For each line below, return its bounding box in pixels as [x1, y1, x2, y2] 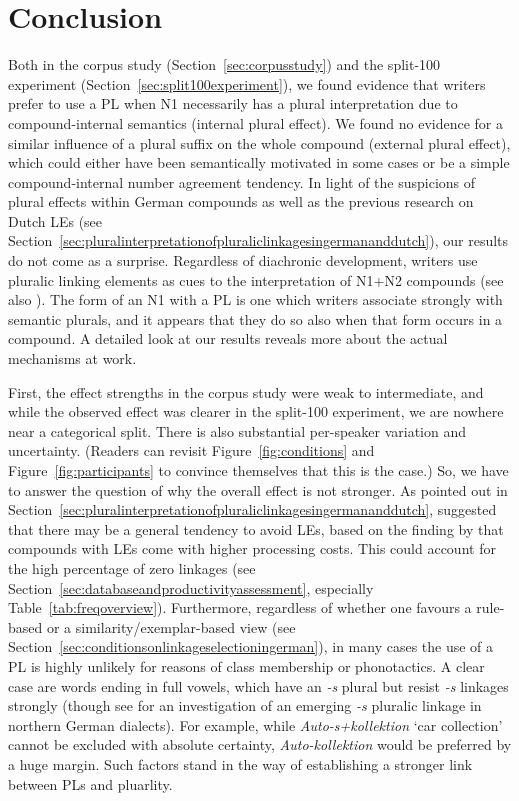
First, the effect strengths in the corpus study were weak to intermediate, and [8, 381, 484, 402]
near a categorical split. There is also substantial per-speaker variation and [8, 420, 467, 441]
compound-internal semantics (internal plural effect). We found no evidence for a [8, 112, 503, 133]
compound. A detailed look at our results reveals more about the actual [8, 328, 448, 349]
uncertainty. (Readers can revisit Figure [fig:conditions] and [8, 440, 375, 461]
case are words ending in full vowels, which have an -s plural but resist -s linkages [8, 675, 509, 696]
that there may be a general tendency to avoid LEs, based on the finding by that [8, 518, 504, 539]
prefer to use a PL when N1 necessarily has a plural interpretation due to [8, 93, 458, 114]
